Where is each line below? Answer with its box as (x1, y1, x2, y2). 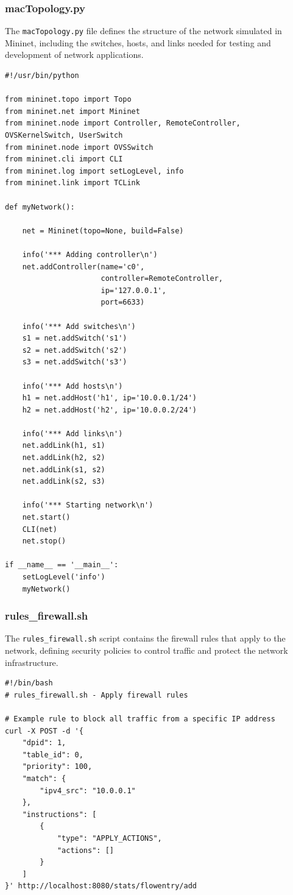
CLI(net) (22, 525, 57, 534)
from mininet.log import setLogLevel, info (5, 166, 184, 175)
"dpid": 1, (22, 738, 66, 748)
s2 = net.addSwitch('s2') (22, 345, 127, 355)
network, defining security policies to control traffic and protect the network (5, 644, 288, 657)
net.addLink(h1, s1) (22, 441, 105, 450)
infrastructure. (5, 656, 58, 668)
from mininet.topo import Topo (5, 95, 132, 104)
